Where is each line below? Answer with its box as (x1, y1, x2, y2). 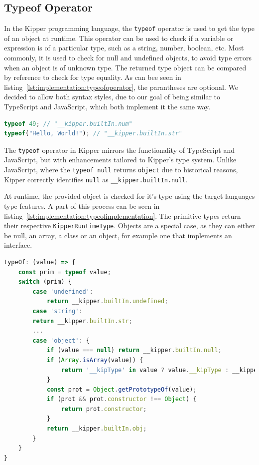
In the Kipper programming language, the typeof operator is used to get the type (4, 23, 255, 33)
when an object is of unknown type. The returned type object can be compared (4, 62, 247, 72)
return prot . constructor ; (61, 405, 147, 413)
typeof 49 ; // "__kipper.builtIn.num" (4, 120, 132, 127)
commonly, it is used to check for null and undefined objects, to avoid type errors (4, 52, 252, 63)
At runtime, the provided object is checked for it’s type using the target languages (4, 191, 255, 201)
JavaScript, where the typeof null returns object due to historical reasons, (4, 164, 238, 175)
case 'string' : (32, 307, 83, 315)
